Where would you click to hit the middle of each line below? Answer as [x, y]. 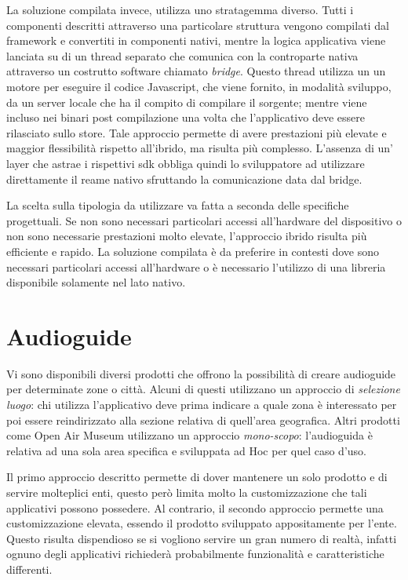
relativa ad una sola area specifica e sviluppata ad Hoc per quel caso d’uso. [186, 450]
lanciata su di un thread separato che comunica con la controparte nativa [182, 55]
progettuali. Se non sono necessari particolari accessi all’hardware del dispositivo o [204, 220]
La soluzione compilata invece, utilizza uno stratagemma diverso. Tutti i [180, 9]
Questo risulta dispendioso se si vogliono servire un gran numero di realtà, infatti [202, 538]
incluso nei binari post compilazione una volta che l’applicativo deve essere [186, 117]
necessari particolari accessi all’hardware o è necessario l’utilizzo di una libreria [196, 266]
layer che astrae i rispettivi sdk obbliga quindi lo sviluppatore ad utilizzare [186, 163]
